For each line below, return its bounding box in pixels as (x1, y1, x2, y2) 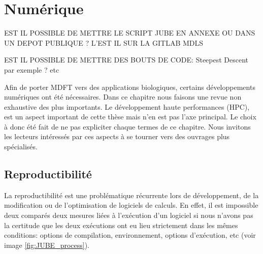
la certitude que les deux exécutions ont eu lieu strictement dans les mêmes (4, 219, 238, 230)
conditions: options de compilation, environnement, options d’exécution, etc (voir (4, 230, 256, 240)
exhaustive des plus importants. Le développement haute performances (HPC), (4, 101, 250, 112)
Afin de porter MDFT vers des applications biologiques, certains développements (4, 81, 255, 92)
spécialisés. (4, 141, 38, 152)
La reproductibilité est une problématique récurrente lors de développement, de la (4, 189, 259, 200)
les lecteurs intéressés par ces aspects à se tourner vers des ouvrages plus (4, 131, 230, 142)
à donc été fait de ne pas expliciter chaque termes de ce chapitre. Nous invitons (4, 121, 251, 132)
